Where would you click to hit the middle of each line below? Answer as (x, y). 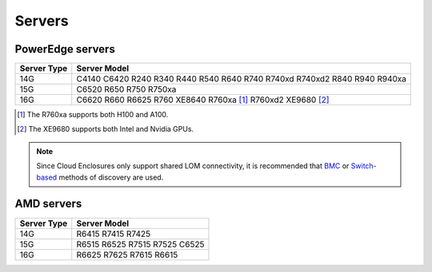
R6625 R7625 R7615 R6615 (127, 254)
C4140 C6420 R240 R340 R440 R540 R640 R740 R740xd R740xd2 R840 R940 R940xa (242, 79)
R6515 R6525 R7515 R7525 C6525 (140, 244)
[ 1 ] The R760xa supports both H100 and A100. (93, 115)
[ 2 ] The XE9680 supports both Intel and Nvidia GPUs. (106, 129)
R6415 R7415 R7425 (114, 234)
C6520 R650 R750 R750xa (126, 89)
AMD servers (48, 204)
